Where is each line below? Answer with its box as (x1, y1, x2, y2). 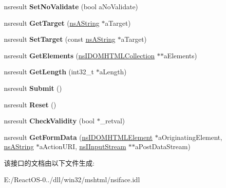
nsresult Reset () (4, 99, 56, 109)
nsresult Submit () (4, 83, 62, 93)
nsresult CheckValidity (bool (4, 116, 95, 126)
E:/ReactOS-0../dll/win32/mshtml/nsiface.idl (4, 174, 140, 184)
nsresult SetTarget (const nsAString (4, 34, 115, 44)
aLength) (99, 67, 127, 77)
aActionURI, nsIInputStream (39, 141, 126, 152)
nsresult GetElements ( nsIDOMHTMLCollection (4, 50, 155, 60)
